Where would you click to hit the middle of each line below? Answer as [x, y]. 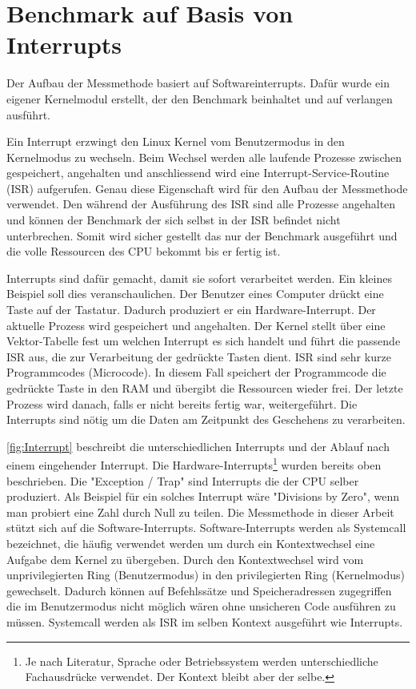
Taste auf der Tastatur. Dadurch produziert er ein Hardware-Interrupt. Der [191, 310]
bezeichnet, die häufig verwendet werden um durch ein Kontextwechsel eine [191, 543]
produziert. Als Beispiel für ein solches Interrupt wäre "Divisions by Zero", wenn [203, 496]
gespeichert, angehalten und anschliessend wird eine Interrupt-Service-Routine [198, 173]
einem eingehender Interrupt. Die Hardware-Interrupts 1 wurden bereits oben [194, 464]
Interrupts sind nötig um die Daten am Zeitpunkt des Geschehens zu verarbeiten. [206, 419]
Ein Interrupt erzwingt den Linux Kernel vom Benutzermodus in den [176, 141]
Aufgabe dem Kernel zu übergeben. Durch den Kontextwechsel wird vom [185, 559]
